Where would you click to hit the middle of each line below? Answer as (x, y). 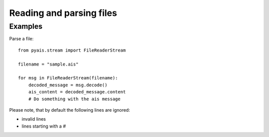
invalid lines (34, 119)
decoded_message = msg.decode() (68, 85)
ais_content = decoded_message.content (77, 92)
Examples (26, 26)
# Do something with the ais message (74, 99)
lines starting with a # (44, 126)
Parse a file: (21, 39)
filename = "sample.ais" (48, 64)
